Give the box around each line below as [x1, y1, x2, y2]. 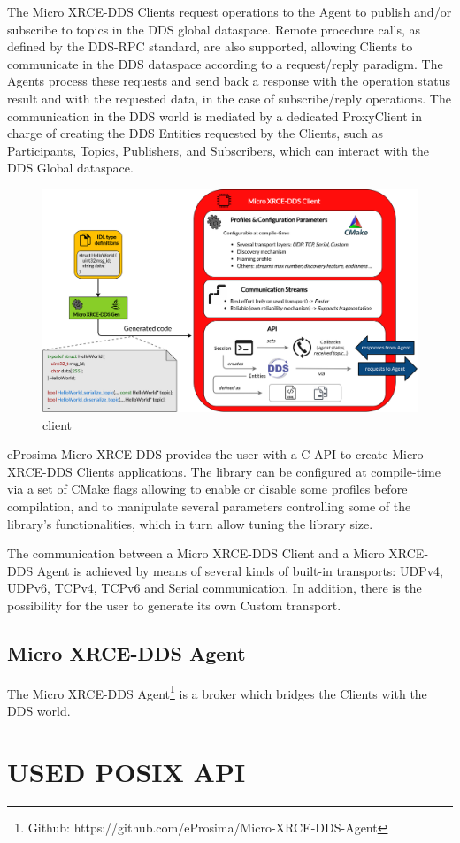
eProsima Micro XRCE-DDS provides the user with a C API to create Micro [7, 445, 424, 464]
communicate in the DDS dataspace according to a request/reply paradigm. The [7, 54, 443, 73]
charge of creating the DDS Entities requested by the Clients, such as [7, 124, 383, 142]
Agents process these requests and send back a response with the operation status [7, 72, 451, 90]
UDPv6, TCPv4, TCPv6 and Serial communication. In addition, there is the [7, 579, 422, 597]
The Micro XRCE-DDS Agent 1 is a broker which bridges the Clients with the [7, 681, 427, 702]
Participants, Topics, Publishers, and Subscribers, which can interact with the [7, 141, 430, 159]
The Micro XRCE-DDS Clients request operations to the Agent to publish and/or [7, 3, 452, 20]
